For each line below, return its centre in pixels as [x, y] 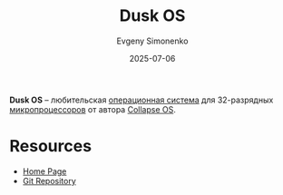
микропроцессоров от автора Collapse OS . [93, 109]
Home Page [44, 171]
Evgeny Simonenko [152, 41]
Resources [51, 146]
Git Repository [49, 180]
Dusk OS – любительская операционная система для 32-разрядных [141, 100]
